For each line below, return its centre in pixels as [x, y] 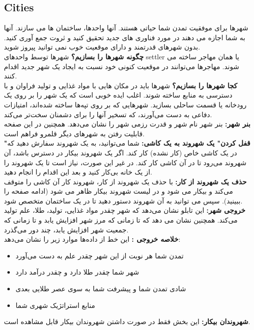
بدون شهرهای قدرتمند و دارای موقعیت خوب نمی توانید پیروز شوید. [102, 47]
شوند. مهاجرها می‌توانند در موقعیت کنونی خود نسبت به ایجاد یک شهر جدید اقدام [122, 66]
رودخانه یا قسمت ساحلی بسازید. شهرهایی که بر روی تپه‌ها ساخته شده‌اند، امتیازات [125, 104]
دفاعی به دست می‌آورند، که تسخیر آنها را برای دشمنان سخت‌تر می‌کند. [108, 114]
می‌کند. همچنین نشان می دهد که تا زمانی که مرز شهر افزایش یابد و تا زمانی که [121, 220]
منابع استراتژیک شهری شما [55, 305]
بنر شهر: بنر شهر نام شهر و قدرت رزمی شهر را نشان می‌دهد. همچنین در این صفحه [127, 124]
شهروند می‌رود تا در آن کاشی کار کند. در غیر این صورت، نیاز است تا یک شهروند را [125, 162]
